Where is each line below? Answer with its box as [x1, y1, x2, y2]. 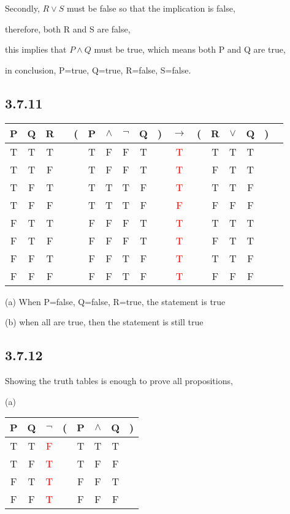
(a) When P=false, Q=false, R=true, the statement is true [5, 295, 226, 308]
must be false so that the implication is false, [66, 2, 235, 14]
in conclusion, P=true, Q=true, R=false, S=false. [5, 63, 191, 76]
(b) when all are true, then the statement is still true [5, 316, 204, 328]
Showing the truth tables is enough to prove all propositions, [5, 374, 233, 387]
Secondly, [5, 2, 40, 14]
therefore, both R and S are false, [5, 22, 131, 35]
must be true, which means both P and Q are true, [94, 43, 286, 56]
